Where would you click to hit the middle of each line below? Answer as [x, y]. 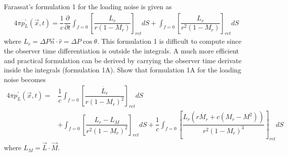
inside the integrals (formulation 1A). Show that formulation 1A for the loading [123, 70]
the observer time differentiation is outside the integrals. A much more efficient [122, 51]
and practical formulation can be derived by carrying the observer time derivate [123, 60]
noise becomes [25, 79]
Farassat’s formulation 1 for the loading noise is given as [88, 6]
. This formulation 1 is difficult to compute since [169, 41]
